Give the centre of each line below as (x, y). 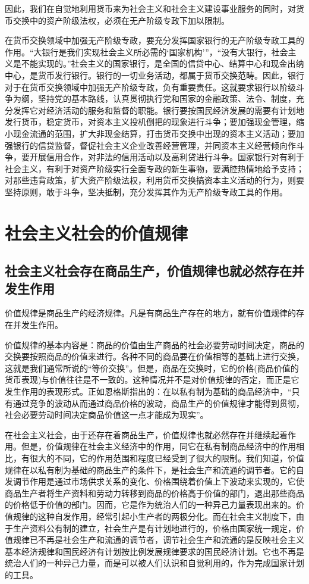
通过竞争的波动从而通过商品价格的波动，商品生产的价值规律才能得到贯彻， (158, 403)
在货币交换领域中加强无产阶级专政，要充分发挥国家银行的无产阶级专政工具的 (154, 40)
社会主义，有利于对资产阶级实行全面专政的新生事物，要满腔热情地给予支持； (154, 168)
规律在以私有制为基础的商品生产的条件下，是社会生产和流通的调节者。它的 (150, 469)
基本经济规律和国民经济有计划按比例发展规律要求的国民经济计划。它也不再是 (154, 551)
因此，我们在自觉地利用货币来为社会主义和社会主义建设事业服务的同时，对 (150, 8)
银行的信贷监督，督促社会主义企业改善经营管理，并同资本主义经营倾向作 (154, 145)
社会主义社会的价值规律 (97, 232)
